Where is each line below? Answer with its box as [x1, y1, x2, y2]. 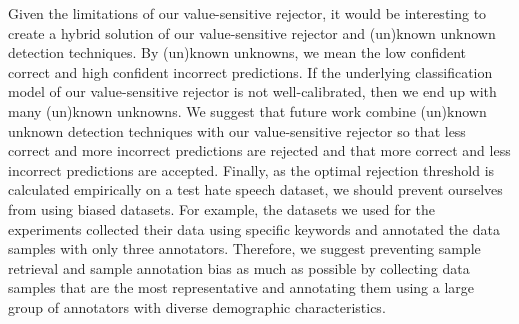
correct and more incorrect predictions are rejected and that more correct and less [8, 140, 511, 161]
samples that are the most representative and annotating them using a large [8, 277, 475, 298]
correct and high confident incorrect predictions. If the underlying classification [8, 61, 493, 82]
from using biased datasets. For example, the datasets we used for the [8, 198, 436, 219]
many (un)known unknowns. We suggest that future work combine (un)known [8, 100, 487, 121]
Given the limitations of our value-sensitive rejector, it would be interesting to [8, 3, 487, 23]
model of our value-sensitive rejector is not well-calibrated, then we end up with [8, 81, 497, 102]
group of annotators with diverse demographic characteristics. [8, 296, 386, 317]
